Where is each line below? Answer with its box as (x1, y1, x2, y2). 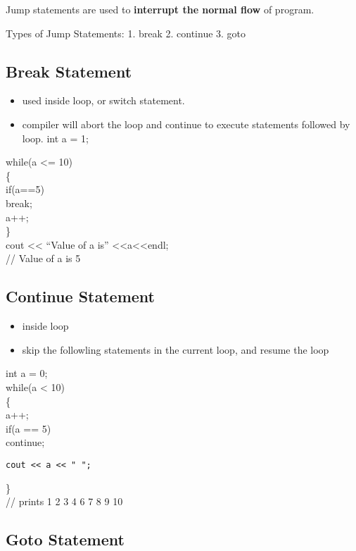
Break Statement (6, 60, 132, 82)
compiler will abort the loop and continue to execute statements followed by (22, 116, 350, 131)
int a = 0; (6, 366, 48, 380)
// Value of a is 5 (6, 251, 81, 266)
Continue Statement (6, 285, 155, 307)
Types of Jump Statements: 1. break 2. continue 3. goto (6, 25, 246, 40)
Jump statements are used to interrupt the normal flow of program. (6, 2, 314, 16)
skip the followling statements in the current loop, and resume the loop (22, 342, 329, 357)
